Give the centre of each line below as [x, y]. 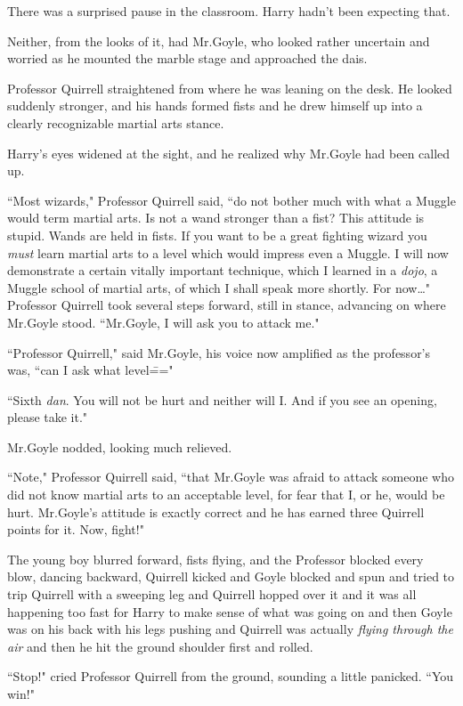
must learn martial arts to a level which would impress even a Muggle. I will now [228, 252]
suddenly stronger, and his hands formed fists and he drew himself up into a [215, 105]
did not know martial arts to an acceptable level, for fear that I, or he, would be [226, 495]
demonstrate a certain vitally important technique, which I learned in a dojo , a [223, 270]
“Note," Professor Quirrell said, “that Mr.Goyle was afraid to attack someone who [231, 477]
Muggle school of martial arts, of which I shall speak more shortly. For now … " [219, 287]
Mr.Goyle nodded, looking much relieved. [120, 446]
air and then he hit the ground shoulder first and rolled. [160, 646]
